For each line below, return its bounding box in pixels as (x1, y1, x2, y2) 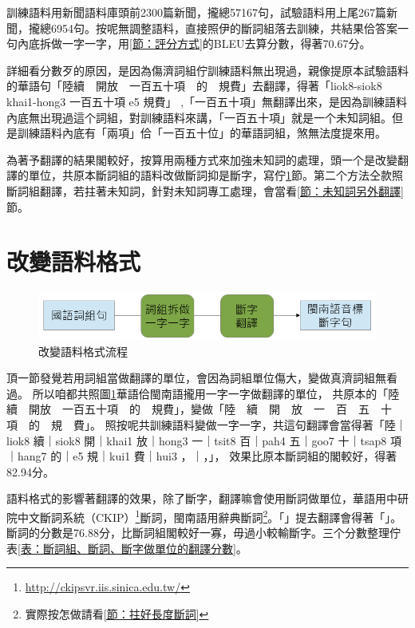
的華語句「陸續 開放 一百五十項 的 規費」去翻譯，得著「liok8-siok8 (6, 77, 382, 94)
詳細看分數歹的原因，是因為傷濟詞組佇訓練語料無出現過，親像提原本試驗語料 (6, 61, 409, 78)
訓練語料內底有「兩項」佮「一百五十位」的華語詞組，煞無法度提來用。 (17, 124, 386, 141)
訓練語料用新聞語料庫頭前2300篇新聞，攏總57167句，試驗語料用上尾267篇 (6, 4, 386, 20)
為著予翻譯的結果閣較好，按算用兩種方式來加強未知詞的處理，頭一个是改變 (6, 151, 397, 168)
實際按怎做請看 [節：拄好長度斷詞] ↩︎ (25, 606, 209, 622)
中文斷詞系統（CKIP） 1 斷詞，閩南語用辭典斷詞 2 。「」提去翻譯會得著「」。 (17, 507, 402, 525)
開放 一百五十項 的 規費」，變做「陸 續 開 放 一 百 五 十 (28, 401, 392, 417)
